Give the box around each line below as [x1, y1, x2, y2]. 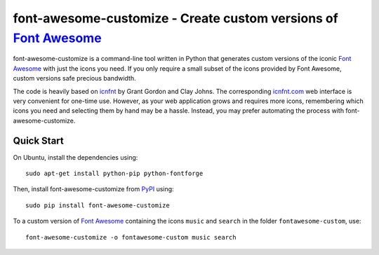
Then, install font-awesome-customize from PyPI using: [13, 185, 175, 193]
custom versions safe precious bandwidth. [13, 74, 136, 83]
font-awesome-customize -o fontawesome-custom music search [25, 233, 237, 241]
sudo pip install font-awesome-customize [25, 201, 170, 209]
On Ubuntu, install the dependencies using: [13, 153, 138, 161]
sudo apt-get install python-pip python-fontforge [25, 169, 204, 177]
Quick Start [13, 135, 64, 146]
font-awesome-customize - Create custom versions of [13, 11, 338, 26]
